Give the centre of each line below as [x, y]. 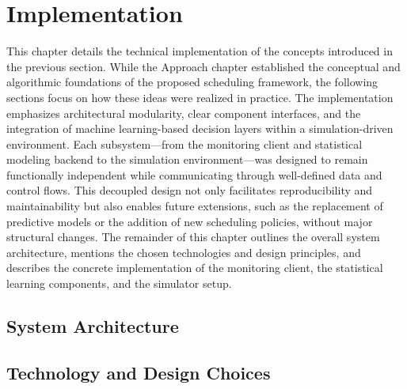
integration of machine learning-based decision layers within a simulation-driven [200, 128]
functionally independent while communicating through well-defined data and [194, 174]
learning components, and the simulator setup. [119, 283]
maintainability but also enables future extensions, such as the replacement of [195, 206]
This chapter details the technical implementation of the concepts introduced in [200, 51]
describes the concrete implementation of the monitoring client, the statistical [195, 268]
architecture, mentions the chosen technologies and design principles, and [184, 252]
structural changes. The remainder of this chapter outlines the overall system [193, 237]
